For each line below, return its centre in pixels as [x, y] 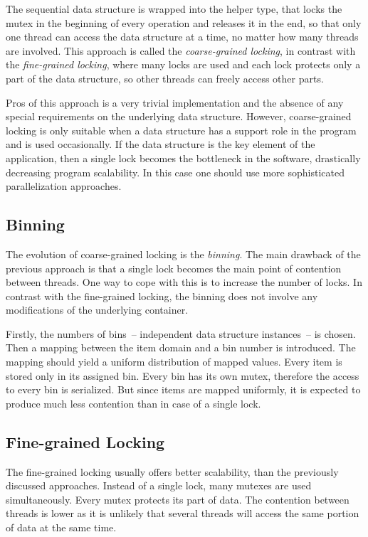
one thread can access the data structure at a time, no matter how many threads [182, 37]
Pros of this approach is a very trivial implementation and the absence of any [175, 102]
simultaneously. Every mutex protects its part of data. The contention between [178, 499]
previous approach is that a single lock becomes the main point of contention [174, 268]
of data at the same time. [61, 527]
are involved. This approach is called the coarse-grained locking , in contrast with [181, 50]
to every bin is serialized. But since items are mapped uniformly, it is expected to [183, 389]
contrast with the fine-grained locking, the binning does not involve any [162, 296]
